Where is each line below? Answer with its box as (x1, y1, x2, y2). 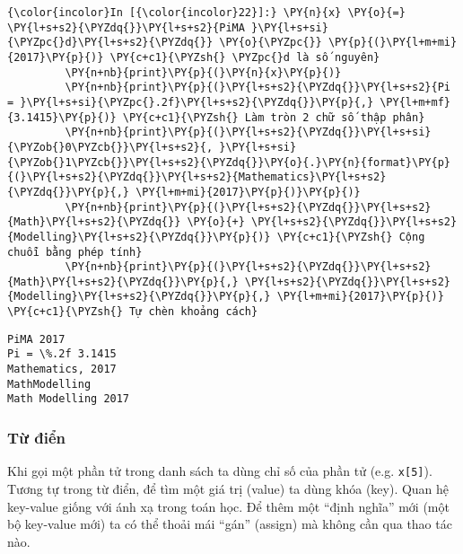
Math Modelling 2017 (7, 392, 130, 406)
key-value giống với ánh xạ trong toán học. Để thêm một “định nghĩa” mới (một (7, 497, 450, 515)
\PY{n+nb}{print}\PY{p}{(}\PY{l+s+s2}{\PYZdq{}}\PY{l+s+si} (65, 126, 432, 139)
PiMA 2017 (7, 332, 66, 346)
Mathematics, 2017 (7, 363, 117, 376)
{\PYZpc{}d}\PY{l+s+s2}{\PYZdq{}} (7, 36, 214, 49)
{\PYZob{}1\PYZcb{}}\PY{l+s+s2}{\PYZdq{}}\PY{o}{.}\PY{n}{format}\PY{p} (7, 155, 450, 169)
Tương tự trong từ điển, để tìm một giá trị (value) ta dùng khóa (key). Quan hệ (7, 479, 450, 497)
